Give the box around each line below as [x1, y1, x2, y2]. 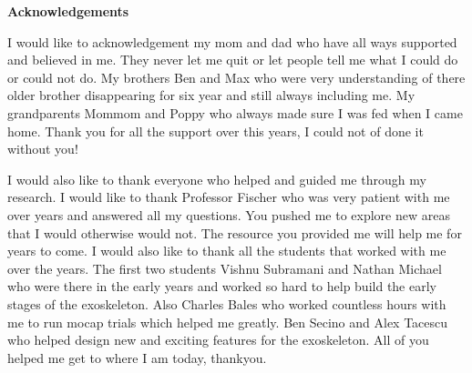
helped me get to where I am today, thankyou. [7, 348, 267, 367]
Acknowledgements [7, 2, 129, 20]
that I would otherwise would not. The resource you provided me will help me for [7, 223, 462, 242]
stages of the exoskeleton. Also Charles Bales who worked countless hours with [7, 294, 446, 313]
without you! [7, 139, 78, 158]
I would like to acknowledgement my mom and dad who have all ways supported [7, 32, 457, 51]
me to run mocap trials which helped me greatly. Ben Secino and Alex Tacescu [7, 312, 448, 331]
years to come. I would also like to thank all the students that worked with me [7, 241, 446, 260]
